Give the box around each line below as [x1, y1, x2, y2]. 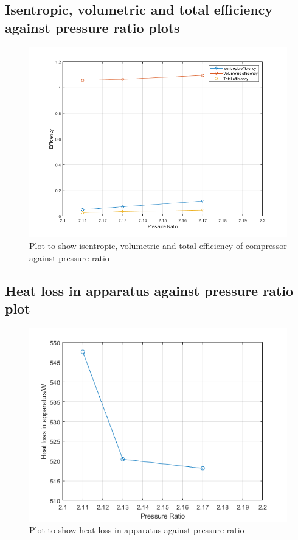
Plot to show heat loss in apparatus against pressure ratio [29, 524, 244, 536]
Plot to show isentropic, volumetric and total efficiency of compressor [29, 239, 287, 251]
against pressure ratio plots [5, 18, 180, 37]
